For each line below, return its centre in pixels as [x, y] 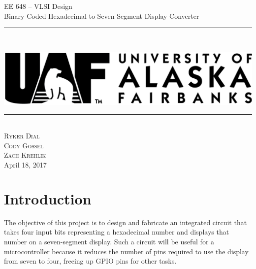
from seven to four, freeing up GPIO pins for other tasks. [90, 261]
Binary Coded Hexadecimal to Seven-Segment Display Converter [102, 16]
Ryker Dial [22, 136]
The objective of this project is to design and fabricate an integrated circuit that [126, 222]
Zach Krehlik [25, 155]
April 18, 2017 [25, 165]
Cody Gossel [24, 145]
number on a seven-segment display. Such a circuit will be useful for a [109, 241]
